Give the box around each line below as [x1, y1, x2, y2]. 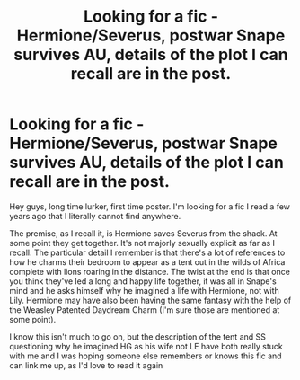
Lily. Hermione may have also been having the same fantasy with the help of [9, 295, 292, 305]
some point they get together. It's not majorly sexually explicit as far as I [9, 237, 276, 248]
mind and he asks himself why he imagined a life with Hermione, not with [9, 285, 280, 296]
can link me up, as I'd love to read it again [9, 359, 163, 370]
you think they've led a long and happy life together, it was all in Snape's [9, 276, 277, 287]
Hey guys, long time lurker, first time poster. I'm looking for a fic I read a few [9, 200, 290, 212]
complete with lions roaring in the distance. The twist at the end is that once [9, 266, 290, 277]
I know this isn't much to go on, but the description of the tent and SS [9, 331, 267, 342]
